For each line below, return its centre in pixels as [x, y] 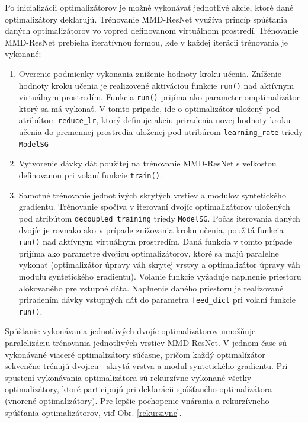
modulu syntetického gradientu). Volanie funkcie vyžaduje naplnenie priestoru [160, 276]
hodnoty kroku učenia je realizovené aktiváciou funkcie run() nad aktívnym [156, 85]
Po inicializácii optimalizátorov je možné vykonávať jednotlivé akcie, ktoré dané [149, 7]
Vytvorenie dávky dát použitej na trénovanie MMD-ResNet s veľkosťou [147, 163]
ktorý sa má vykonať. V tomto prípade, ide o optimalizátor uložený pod [149, 108]
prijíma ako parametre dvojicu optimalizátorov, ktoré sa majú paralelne [149, 253]
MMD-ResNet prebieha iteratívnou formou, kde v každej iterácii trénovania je [146, 42]
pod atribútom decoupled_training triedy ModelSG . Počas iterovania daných [159, 218]
